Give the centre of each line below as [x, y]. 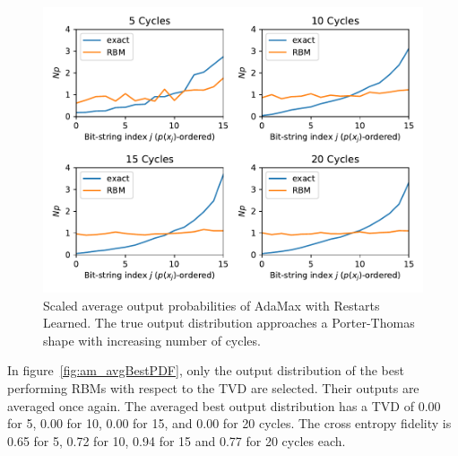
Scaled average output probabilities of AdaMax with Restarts [212, 305]
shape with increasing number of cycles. [152, 340]
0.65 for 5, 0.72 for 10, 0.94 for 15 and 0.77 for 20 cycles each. [177, 440]
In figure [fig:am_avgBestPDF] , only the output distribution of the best [206, 370]
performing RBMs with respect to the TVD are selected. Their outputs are [213, 387]
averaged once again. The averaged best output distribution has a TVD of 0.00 [224, 405]
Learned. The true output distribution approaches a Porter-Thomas [229, 323]
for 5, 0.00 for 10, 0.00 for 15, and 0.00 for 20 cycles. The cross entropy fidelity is [229, 423]
